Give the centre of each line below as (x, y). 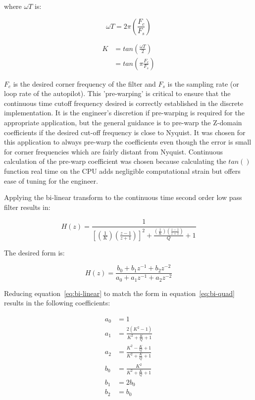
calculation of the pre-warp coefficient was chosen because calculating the (115, 161)
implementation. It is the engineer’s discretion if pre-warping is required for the (124, 113)
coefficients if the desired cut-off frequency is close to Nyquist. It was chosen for (125, 132)
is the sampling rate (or (203, 83)
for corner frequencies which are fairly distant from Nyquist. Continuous (114, 151)
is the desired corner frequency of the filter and (84, 83)
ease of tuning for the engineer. (51, 180)
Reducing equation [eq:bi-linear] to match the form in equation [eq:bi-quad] (119, 293)
